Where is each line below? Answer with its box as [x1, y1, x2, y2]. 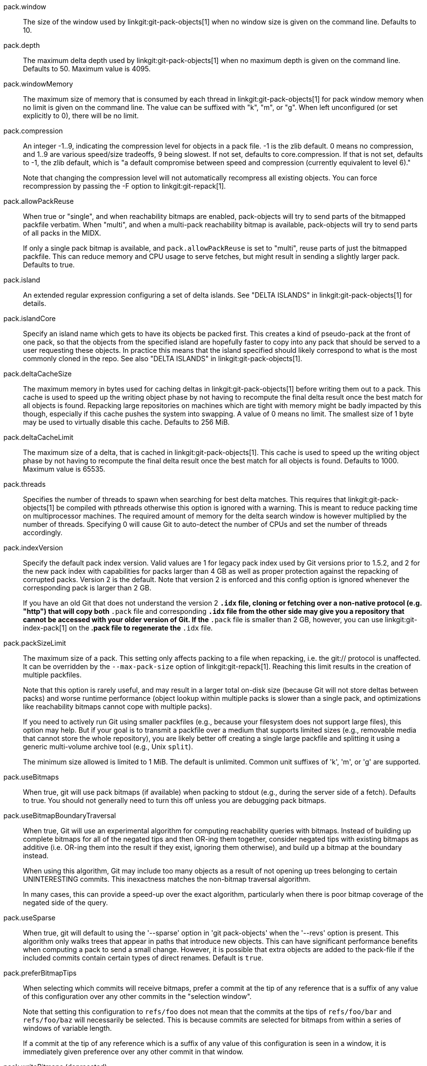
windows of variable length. [23, 1024, 112, 1032]
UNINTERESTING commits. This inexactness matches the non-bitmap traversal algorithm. [23, 875, 311, 883]
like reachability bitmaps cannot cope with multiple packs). [23, 702, 212, 711]
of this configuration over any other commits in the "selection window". [23, 992, 252, 1001]
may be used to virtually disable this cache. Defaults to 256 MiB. [23, 418, 230, 426]
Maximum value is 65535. [23, 465, 106, 473]
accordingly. [23, 528, 63, 537]
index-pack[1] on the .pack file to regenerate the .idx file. [23, 624, 213, 632]
